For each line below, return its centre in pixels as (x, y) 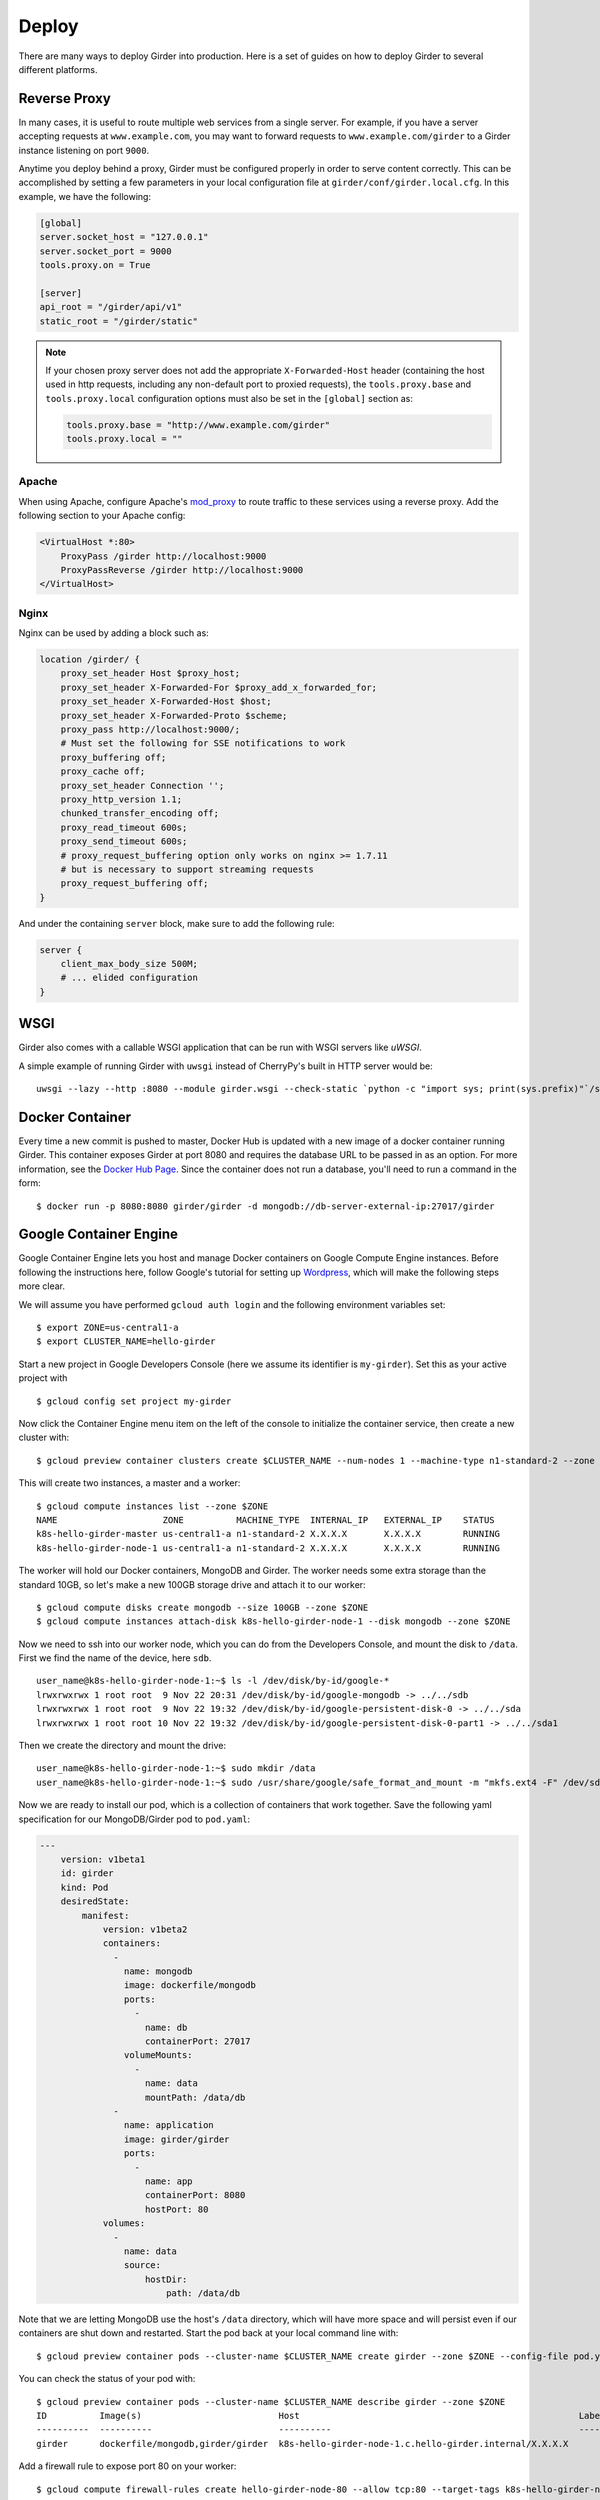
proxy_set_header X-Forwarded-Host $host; (166, 701)
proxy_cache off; (103, 771)
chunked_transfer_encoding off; (140, 813)
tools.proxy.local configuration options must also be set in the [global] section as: (229, 398)
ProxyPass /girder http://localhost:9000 (163, 556)
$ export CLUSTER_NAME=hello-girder (126, 1341)
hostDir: (166, 2279)
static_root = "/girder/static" (119, 321)
